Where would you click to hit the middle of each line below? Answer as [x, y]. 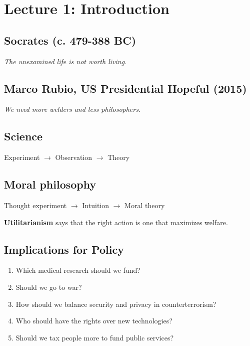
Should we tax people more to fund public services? [95, 337]
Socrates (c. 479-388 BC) [70, 40]
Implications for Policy [64, 249]
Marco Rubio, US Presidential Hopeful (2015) [125, 88]
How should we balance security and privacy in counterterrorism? [116, 304]
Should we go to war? [49, 287]
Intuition [96, 205]
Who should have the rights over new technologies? [94, 321]
